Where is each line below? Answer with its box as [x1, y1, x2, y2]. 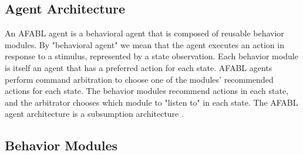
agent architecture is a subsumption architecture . [5, 107, 184, 120]
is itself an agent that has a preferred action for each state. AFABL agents [5, 61, 272, 73]
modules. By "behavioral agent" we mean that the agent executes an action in [5, 38, 284, 50]
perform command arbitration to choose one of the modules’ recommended [5, 73, 274, 85]
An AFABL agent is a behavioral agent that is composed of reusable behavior [5, 27, 284, 39]
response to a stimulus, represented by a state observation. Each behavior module [5, 50, 298, 62]
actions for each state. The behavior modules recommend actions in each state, [5, 85, 289, 97]
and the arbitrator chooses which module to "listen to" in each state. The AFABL [5, 96, 298, 108]
